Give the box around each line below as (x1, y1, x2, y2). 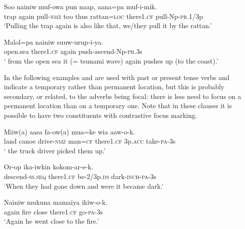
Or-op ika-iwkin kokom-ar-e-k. (4, 162, 93, 172)
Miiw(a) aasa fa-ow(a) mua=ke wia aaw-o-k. (4, 126, 135, 136)
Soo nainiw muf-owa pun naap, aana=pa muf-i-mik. (4, 1, 157, 11)
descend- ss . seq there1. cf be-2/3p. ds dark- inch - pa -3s (4, 171, 157, 181)
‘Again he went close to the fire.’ (4, 216, 99, 226)
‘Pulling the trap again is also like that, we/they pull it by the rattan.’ (4, 20, 212, 31)
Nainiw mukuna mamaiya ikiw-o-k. (4, 197, 108, 207)
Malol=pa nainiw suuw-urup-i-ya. (4, 36, 103, 47)
